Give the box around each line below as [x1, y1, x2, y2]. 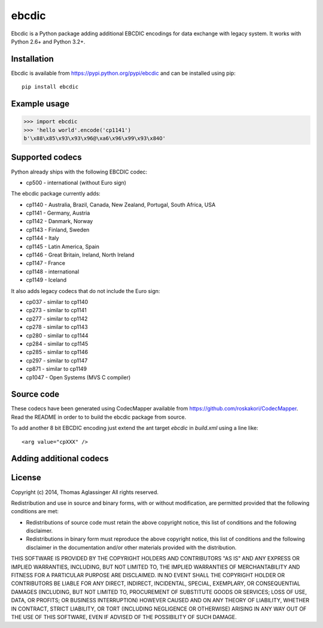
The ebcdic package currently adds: [11, 190, 101, 197]
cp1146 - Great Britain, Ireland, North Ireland [26, 251, 135, 258]
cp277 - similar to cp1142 [26, 315, 88, 322]
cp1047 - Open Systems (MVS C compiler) [26, 374, 131, 381]
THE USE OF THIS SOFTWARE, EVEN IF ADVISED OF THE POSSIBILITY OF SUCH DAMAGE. [11, 613, 237, 620]
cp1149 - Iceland [26, 276, 67, 283]
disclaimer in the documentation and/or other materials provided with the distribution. [26, 544, 237, 551]
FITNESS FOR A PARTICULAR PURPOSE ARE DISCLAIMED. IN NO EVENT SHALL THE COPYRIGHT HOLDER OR [11, 572, 285, 579]
